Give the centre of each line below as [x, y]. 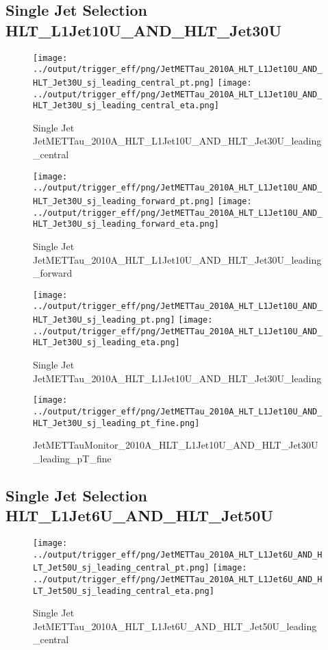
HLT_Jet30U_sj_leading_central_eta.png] [126, 106]
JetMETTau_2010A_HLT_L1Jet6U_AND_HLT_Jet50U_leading [175, 626]
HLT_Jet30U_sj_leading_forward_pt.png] [124, 201]
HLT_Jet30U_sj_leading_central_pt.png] [124, 83]
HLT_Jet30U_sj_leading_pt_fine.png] [116, 423]
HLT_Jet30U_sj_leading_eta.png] [106, 343]
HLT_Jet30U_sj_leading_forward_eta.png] [126, 224]
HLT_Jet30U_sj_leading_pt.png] [104, 320]
